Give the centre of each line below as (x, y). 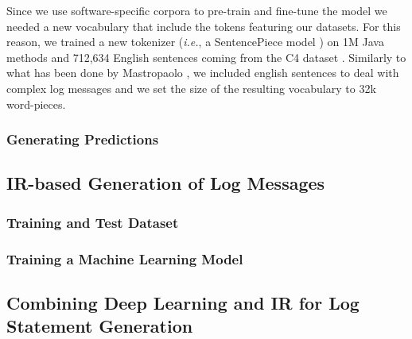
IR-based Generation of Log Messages (166, 183)
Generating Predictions (83, 139)
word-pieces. (36, 104)
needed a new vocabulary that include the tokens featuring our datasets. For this (204, 26)
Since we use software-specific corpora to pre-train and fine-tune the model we (197, 10)
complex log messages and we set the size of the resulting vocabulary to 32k (191, 88)
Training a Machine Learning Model (125, 258)
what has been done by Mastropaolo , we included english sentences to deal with (203, 73)
